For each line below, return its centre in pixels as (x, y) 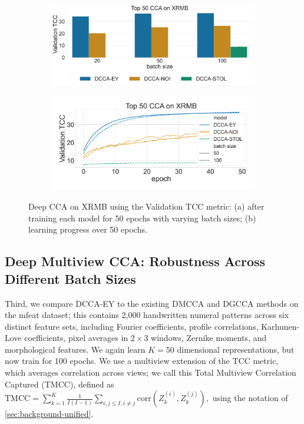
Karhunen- (280, 326)
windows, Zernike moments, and (209, 338)
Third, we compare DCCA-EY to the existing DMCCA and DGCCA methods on (152, 303)
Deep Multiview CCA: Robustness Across (135, 261)
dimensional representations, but (236, 349)
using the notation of (250, 398)
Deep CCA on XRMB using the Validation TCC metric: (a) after (146, 206)
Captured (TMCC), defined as (60, 384)
